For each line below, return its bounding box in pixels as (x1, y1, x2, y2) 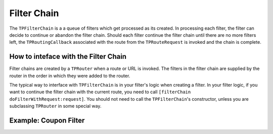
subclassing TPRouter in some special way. (9, 103, 102, 109)
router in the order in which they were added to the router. (9, 73, 130, 79)
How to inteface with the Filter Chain (9, 52, 126, 61)
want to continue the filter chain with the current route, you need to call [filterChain (9, 89, 191, 95)
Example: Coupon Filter (9, 116, 85, 124)
